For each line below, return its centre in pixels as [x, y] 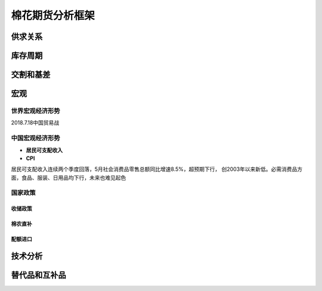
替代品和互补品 [38, 275]
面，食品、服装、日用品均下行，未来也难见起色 [69, 177]
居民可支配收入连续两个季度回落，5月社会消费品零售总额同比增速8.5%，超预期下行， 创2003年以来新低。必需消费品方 [157, 169]
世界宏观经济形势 [35, 111]
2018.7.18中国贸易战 [35, 123]
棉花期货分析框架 [53, 15]
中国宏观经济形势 [35, 138]
